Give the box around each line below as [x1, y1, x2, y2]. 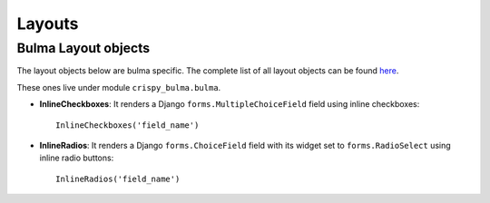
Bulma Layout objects [16, 40, 151, 56]
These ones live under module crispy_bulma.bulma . [16, 82, 221, 92]
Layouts [16, 14, 79, 34]
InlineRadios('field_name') [55, 173, 181, 184]
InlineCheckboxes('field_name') [55, 120, 200, 130]
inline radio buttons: [39, 152, 114, 163]
